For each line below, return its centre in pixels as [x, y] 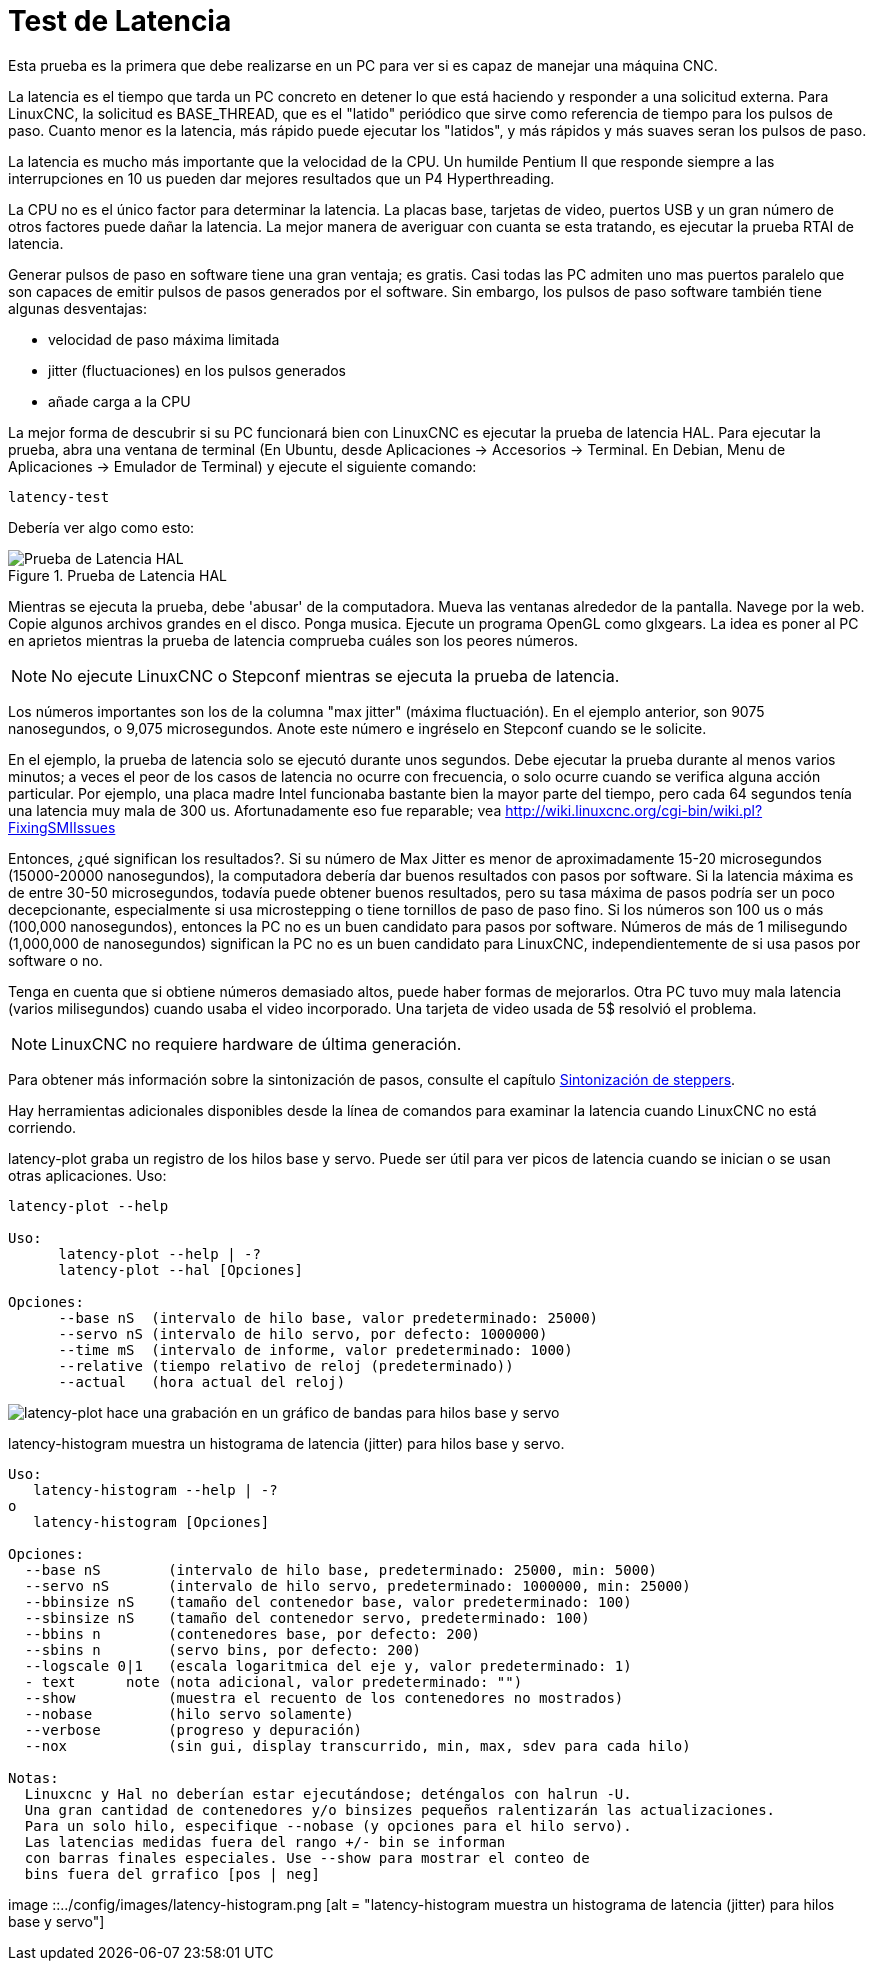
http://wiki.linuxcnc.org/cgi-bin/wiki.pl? [634, 810]
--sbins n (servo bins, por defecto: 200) [223, 1649]
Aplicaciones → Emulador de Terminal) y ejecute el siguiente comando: [242, 466]
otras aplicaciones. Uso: [87, 1175]
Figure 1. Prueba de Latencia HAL [117, 575]
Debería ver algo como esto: [101, 527]
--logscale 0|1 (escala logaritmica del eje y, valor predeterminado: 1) [328, 1665]
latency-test [59, 496]
